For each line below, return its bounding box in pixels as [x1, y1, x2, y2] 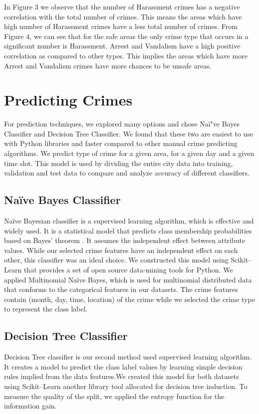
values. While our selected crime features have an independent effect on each [4, 244, 238, 255]
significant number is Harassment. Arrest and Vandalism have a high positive [4, 40, 241, 51]
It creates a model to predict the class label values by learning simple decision [4, 361, 243, 371]
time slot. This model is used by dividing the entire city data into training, [4, 157, 233, 168]
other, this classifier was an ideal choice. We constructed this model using [4, 254, 229, 265]
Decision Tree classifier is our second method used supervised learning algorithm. [4, 351, 252, 362]
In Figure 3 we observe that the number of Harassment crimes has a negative [4, 1, 240, 11]
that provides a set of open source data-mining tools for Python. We [23, 264, 233, 275]
